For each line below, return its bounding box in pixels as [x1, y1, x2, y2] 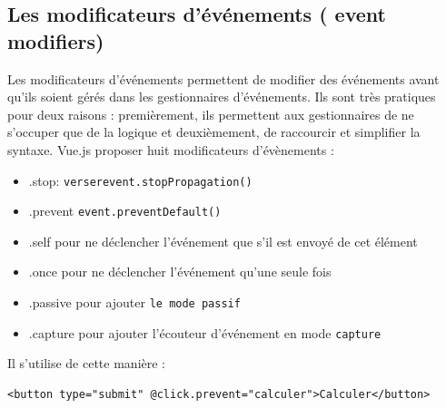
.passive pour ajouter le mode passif [28, 293, 241, 312]
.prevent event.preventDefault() [28, 201, 222, 220]
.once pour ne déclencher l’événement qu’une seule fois [28, 262, 332, 281]
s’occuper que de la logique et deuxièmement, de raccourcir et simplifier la [7, 122, 421, 141]
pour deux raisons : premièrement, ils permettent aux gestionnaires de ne [7, 104, 414, 123]
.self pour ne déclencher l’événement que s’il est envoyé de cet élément [28, 231, 418, 250]
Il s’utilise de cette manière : [7, 354, 165, 373]
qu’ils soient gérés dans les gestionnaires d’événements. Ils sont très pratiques [7, 87, 436, 106]
